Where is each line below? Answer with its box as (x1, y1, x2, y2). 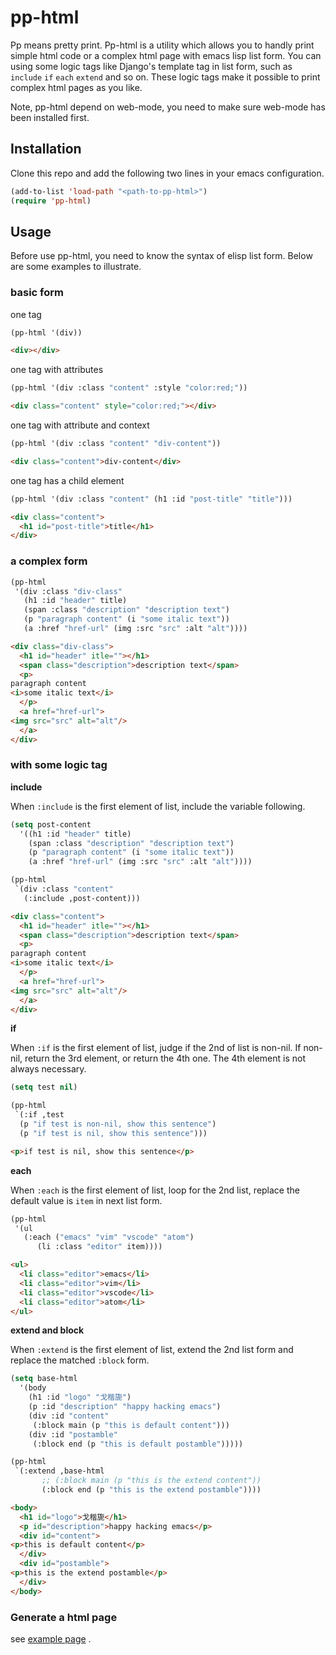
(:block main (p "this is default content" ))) (32, 1420, 230, 1430)
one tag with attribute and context (10, 419, 150, 431)
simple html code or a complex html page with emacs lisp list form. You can (10, 49, 322, 61)
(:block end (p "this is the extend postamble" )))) (41, 1485, 262, 1495)
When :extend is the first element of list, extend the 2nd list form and (10, 1344, 294, 1356)
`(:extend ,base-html (14, 1466, 105, 1476)
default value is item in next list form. (10, 1194, 163, 1206)
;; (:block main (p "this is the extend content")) (41, 1476, 262, 1486)
